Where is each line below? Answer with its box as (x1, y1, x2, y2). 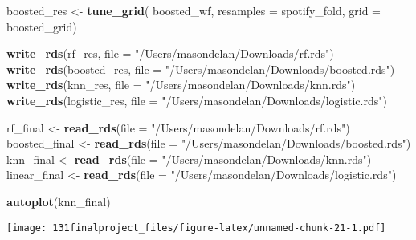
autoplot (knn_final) (6, 193, 111, 209)
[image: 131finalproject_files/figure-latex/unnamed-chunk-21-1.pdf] (6, 222, 386, 234)
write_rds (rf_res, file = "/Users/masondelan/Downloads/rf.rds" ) (6, 45, 334, 62)
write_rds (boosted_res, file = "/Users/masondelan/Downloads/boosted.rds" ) (6, 60, 395, 77)
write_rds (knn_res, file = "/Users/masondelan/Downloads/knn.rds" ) (6, 76, 356, 93)
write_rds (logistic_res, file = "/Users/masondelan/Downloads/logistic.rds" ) (6, 92, 387, 108)
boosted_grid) (6, 18, 77, 35)
